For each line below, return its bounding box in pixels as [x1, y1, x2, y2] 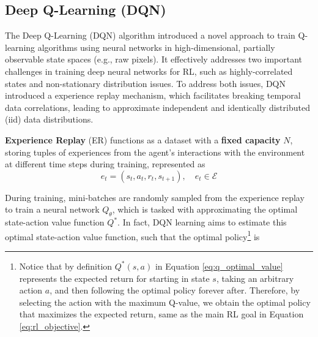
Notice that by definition [19, 259, 113, 272]
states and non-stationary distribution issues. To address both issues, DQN [5, 77, 286, 89]
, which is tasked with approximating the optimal [112, 203, 298, 216]
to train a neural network [5, 203, 100, 216]
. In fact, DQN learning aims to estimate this [117, 216, 287, 229]
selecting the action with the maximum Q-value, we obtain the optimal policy [19, 295, 311, 308]
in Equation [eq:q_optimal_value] [155, 259, 283, 272]
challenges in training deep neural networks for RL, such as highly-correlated [5, 64, 293, 77]
